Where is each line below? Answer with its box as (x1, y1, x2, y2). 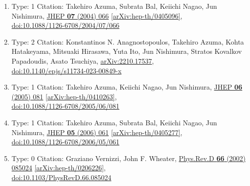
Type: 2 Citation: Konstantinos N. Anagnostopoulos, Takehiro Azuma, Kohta (11, 36, 244, 46)
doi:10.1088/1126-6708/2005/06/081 (11, 101, 119, 111)
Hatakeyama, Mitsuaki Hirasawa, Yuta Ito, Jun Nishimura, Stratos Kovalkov (11, 46, 242, 56)
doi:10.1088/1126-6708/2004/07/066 (11, 20, 119, 30)
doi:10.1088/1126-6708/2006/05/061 (11, 137, 119, 147)
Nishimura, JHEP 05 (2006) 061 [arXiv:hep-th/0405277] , (11, 127, 182, 137)
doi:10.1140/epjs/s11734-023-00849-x (11, 65, 122, 75)
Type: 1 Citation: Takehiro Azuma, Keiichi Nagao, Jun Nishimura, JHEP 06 (11, 82, 243, 92)
